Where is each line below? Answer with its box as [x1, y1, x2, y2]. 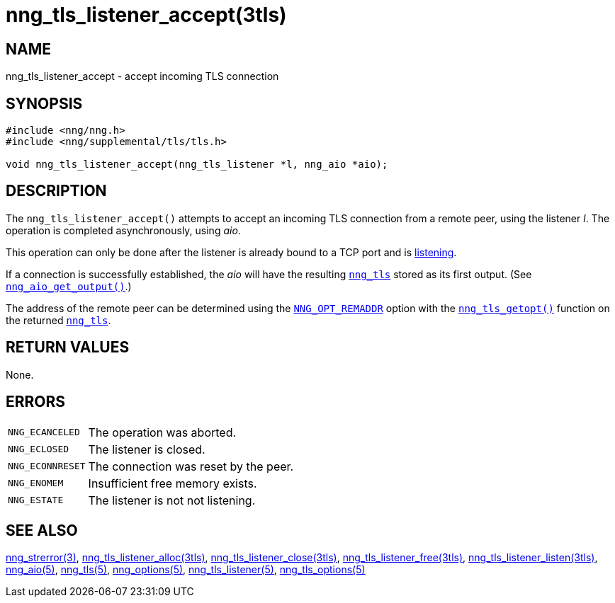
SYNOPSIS [6, 94, 83, 113]
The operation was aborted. [88, 425, 237, 440]
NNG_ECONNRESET [8, 461, 86, 472]
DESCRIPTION [6, 182, 107, 200]
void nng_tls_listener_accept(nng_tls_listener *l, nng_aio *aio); [6, 159, 388, 171]
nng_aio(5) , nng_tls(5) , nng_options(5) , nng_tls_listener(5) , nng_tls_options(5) [6, 563, 366, 576]
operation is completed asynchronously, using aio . [6, 224, 241, 236]
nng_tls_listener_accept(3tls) [6, 3, 287, 27]
